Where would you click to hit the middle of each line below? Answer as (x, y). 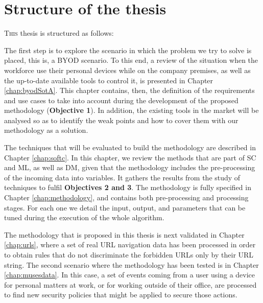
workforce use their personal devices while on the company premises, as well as (127, 70)
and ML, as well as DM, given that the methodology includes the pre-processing (130, 167)
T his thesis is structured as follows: (59, 33)
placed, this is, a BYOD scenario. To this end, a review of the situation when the (131, 60)
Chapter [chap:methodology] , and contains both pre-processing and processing (126, 197)
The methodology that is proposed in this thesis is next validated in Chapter (124, 234)
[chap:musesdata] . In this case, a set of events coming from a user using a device (130, 275)
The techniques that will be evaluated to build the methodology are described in (130, 147)
